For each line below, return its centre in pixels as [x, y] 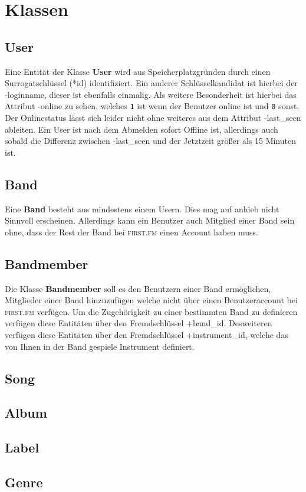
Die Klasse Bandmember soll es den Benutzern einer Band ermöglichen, [138, 288]
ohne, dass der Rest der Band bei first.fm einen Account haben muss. [131, 232]
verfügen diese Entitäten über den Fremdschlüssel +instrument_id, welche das [147, 334]
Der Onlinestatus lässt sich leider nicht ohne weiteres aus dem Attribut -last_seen [153, 118]
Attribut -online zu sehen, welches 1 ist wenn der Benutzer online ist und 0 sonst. [152, 106]
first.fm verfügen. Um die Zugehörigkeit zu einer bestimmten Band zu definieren [151, 311]
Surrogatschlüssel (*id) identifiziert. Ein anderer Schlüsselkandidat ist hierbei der [151, 83]
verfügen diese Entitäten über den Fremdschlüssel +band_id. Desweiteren [139, 323]
